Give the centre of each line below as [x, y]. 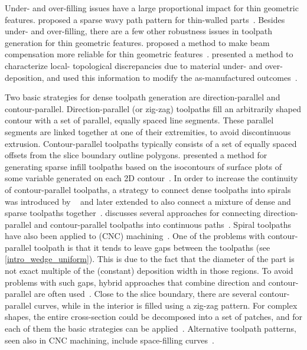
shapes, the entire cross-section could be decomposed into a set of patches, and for [153, 317]
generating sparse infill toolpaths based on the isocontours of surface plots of [143, 166]
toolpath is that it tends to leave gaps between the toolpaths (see [152, 247]
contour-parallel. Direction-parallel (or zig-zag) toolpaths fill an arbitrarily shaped [153, 108]
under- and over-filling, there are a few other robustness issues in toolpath [138, 31]
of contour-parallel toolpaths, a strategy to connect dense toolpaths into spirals [148, 189]
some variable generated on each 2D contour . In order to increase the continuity [151, 178]
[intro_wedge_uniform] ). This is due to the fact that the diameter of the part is [150, 259]
